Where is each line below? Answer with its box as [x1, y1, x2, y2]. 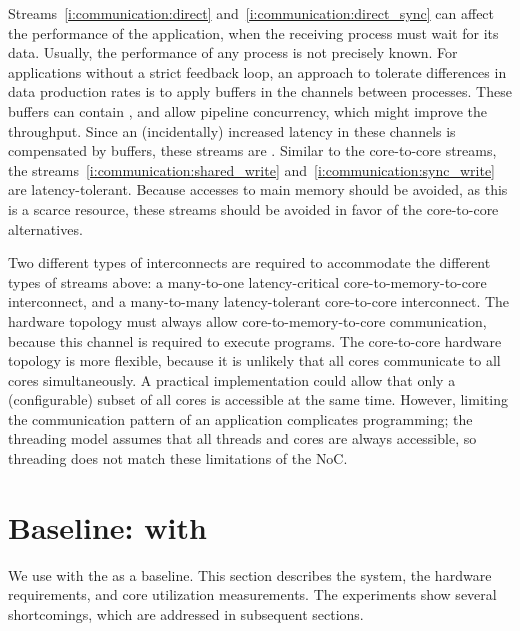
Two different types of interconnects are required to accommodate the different [8, 252, 491, 273]
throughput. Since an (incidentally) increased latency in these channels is [8, 120, 456, 141]
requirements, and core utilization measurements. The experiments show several [8, 584, 497, 605]
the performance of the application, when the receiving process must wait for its [8, 22, 499, 43]
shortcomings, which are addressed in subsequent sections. [8, 603, 364, 624]
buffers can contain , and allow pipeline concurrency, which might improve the [8, 100, 487, 121]
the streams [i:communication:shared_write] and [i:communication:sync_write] [8, 159, 495, 180]
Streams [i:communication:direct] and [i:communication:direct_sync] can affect [8, 3, 495, 23]
